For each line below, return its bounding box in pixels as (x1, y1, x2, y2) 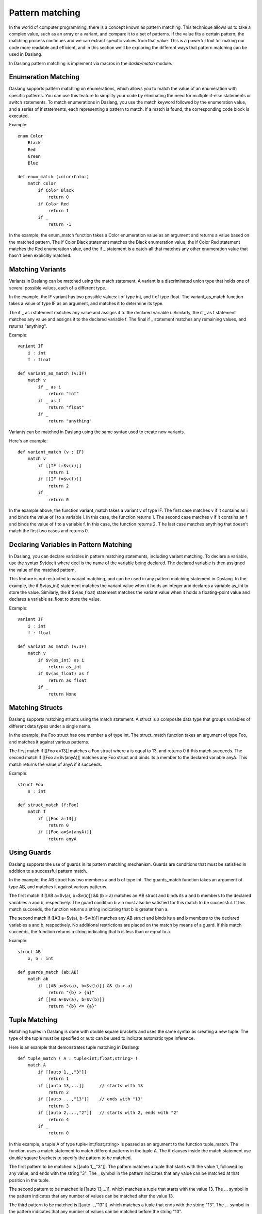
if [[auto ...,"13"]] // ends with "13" (38, 1096, 143, 1102)
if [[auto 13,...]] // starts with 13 (38, 1083, 143, 1088)
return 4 (48, 1117, 69, 1122)
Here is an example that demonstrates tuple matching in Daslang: (9, 1044, 140, 1050)
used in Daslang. (9, 51, 43, 57)
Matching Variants (9, 265, 66, 274)
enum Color (17, 133, 44, 138)
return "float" (48, 405, 84, 410)
